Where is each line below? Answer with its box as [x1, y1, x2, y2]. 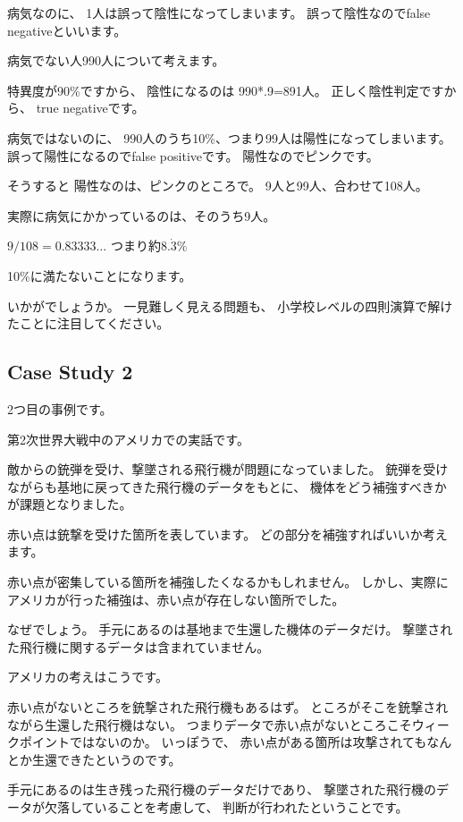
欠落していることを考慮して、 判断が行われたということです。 [44, 798, 408, 817]
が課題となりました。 [7, 495, 132, 513]
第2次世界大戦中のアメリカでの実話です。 [7, 429, 249, 448]
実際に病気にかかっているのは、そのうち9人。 [7, 206, 276, 225]
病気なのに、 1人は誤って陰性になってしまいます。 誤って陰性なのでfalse [7, 4, 431, 21]
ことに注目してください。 [19, 314, 170, 333]
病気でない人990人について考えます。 [7, 51, 225, 70]
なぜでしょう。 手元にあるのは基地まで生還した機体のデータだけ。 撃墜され [7, 620, 453, 639]
